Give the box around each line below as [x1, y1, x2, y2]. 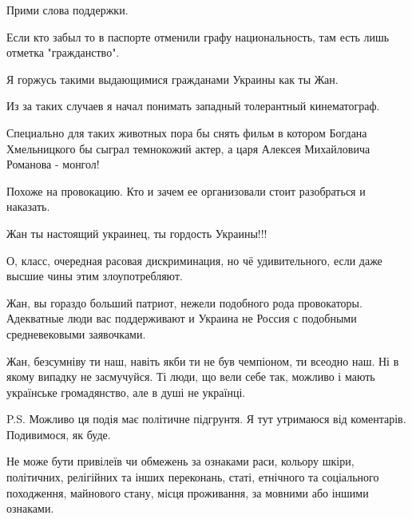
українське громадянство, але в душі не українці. [6, 383, 246, 400]
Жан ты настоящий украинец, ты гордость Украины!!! [6, 224, 267, 241]
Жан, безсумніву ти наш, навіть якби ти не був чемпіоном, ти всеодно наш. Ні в [6, 352, 399, 369]
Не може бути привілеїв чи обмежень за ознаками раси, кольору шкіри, [6, 453, 355, 469]
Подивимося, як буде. [6, 426, 111, 442]
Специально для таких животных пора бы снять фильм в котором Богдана [6, 124, 367, 141]
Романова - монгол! [6, 156, 100, 172]
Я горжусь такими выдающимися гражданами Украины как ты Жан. [6, 70, 339, 87]
